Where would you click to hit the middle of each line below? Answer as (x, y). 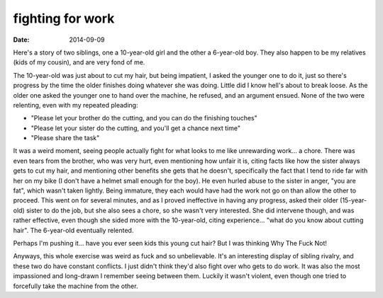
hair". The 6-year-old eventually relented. (73, 230)
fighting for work (64, 18)
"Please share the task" (65, 138)
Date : (21, 40)
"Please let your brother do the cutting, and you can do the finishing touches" (144, 118)
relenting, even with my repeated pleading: (76, 105)
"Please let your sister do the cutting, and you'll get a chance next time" (136, 128)
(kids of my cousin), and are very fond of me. (79, 62)
